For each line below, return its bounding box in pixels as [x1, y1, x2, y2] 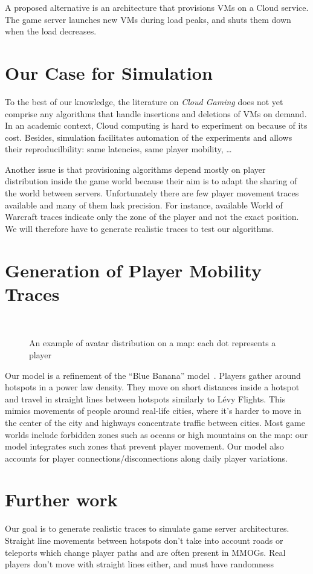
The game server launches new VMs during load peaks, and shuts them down [5, 13, 291, 25]
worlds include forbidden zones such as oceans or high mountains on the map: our [5, 428, 308, 440]
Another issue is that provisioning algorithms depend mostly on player [5, 163, 266, 175]
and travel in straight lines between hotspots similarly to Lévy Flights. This [5, 392, 286, 405]
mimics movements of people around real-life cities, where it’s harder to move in [5, 404, 302, 417]
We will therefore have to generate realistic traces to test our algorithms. [5, 222, 274, 234]
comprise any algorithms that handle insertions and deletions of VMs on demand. [5, 107, 307, 120]
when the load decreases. [5, 25, 97, 37]
